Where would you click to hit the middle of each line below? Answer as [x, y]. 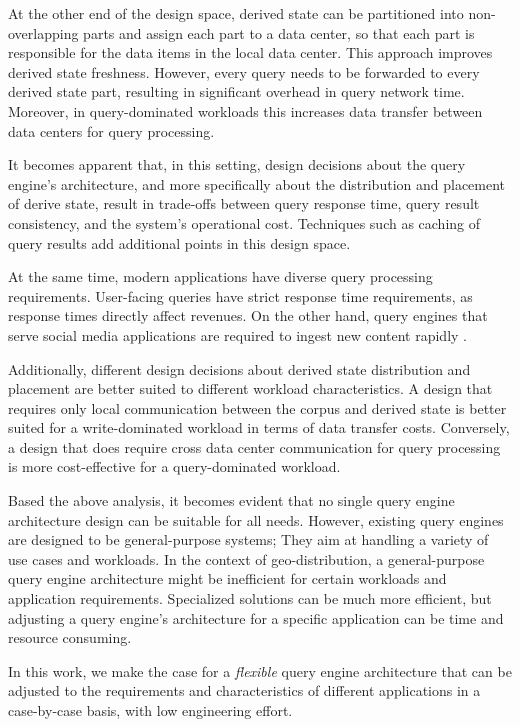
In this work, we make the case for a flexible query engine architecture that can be [260, 670]
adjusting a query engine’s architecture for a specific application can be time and [256, 617]
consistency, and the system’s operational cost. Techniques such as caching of [244, 222]
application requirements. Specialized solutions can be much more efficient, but [250, 598]
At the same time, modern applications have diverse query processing [220, 276]
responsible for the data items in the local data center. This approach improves [250, 52]
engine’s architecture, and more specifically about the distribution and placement [257, 183]
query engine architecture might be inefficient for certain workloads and [227, 578]
